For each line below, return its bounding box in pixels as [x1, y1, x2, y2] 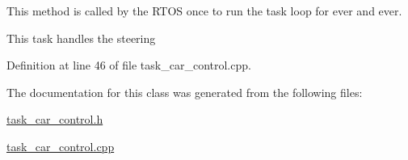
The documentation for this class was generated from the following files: [6, 83, 363, 100]
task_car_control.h [6, 111, 103, 128]
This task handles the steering [6, 29, 156, 46]
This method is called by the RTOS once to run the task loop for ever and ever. [6, 2, 402, 19]
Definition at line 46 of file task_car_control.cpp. [6, 57, 251, 74]
